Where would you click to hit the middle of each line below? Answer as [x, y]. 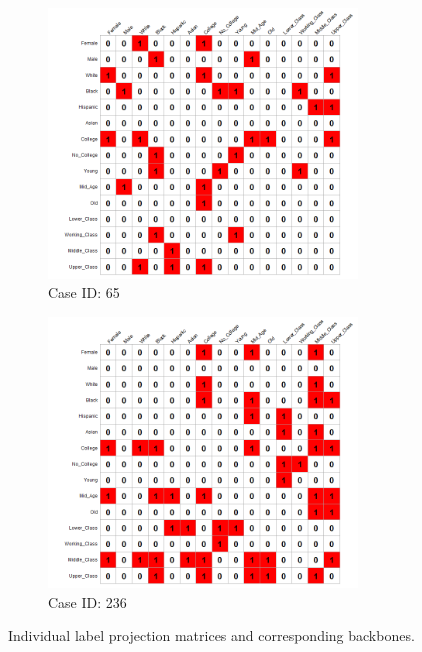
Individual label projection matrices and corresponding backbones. [211, 635]
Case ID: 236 [87, 601]
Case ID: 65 [84, 292]
